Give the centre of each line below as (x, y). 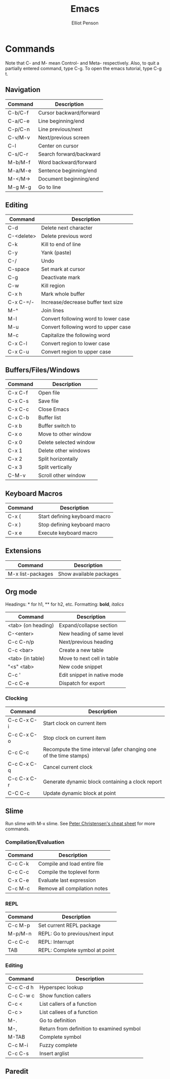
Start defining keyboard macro (74, 516)
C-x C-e (18, 880)
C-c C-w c (21, 996)
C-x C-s (18, 401)
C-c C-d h (21, 987)
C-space (18, 269)
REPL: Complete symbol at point (76, 950)
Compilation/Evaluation (35, 842)
